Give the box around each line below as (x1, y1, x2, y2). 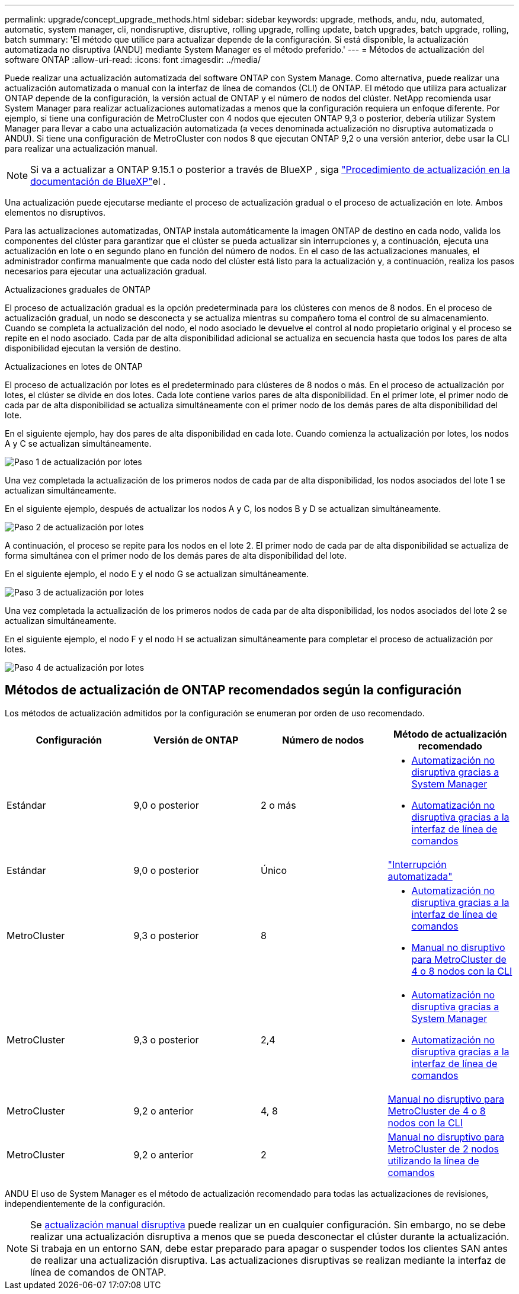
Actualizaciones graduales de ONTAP (5, 284, 150, 294)
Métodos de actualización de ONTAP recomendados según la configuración (5, 683, 462, 698)
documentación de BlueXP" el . (30, 175, 166, 187)
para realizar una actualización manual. (5, 143, 158, 153)
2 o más (261, 799, 296, 811)
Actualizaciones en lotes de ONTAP (5, 361, 143, 371)
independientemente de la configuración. (5, 1198, 165, 1209)
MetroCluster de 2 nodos (387, 1142, 499, 1155)
